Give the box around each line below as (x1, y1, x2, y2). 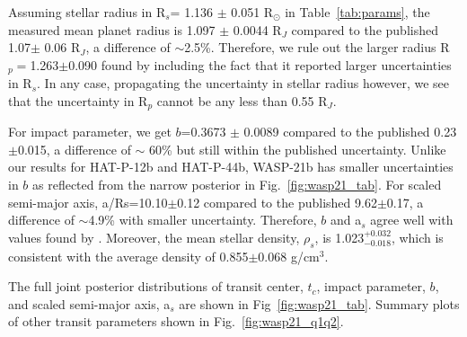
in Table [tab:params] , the (285, 3, 430, 21)
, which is (391, 227, 444, 246)
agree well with (370, 210, 454, 229)
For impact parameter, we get (8, 122, 172, 141)
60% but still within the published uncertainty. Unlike (149, 139, 446, 158)
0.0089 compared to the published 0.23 (243, 122, 457, 141)
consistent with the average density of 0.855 (8, 246, 249, 265)
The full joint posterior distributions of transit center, (8, 277, 304, 296)
